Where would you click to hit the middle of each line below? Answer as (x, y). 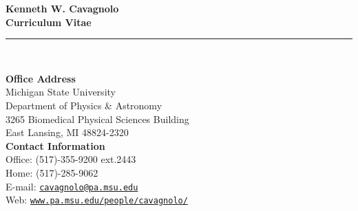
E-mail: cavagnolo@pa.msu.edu (72, 186)
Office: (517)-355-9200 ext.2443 (71, 159)
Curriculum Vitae (49, 22)
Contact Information (55, 145)
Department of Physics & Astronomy (84, 105)
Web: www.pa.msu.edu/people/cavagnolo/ (97, 200)
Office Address (41, 78)
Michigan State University (61, 92)
